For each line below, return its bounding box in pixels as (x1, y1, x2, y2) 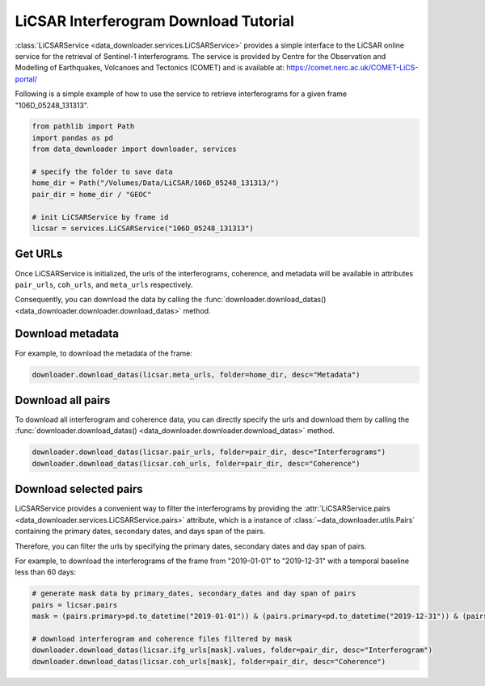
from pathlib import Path (32, 122, 135, 131)
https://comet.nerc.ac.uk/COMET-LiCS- (285, 63, 419, 73)
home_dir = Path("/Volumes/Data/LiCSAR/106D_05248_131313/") (32, 179, 280, 187)
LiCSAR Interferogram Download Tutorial (15, 12, 295, 30)
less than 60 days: (15, 567, 77, 577)
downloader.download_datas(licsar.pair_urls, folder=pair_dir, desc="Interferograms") (32, 448, 386, 457)
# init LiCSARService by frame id (32, 213, 169, 221)
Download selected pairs (15, 482, 143, 496)
